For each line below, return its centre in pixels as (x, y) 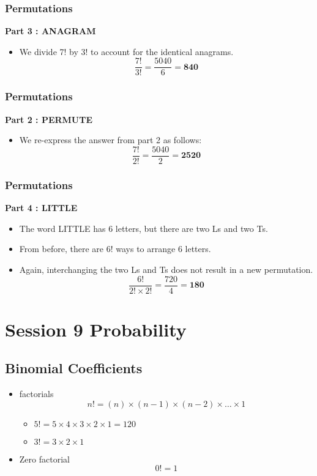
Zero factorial (44, 459)
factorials (36, 394)
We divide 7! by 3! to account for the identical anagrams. (126, 51)
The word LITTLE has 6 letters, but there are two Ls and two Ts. (144, 228)
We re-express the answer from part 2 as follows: (110, 140)
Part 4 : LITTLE (41, 208)
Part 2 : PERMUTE (49, 119)
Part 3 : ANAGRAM (50, 31)
